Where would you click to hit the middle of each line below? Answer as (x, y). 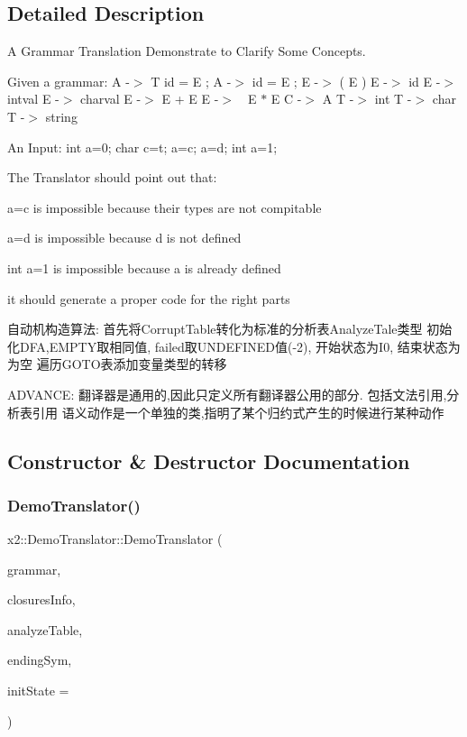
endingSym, (40, 660)
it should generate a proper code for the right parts (149, 298)
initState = (38, 691)
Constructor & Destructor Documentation (209, 461)
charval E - (111, 99)
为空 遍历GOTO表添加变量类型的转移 (117, 364)
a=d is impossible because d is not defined (124, 238)
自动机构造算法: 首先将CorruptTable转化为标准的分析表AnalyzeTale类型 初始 (230, 329)
